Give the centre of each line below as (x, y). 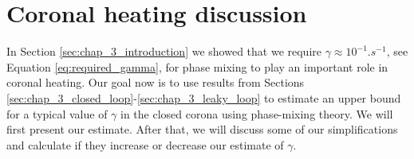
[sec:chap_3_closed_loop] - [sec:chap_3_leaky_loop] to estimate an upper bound (204, 97)
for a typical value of (57, 113)
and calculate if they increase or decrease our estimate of (145, 144)
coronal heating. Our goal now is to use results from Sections (156, 82)
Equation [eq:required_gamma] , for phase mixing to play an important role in (197, 66)
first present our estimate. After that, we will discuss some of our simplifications (202, 129)
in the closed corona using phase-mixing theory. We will (257, 113)
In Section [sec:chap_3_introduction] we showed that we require (164, 51)
